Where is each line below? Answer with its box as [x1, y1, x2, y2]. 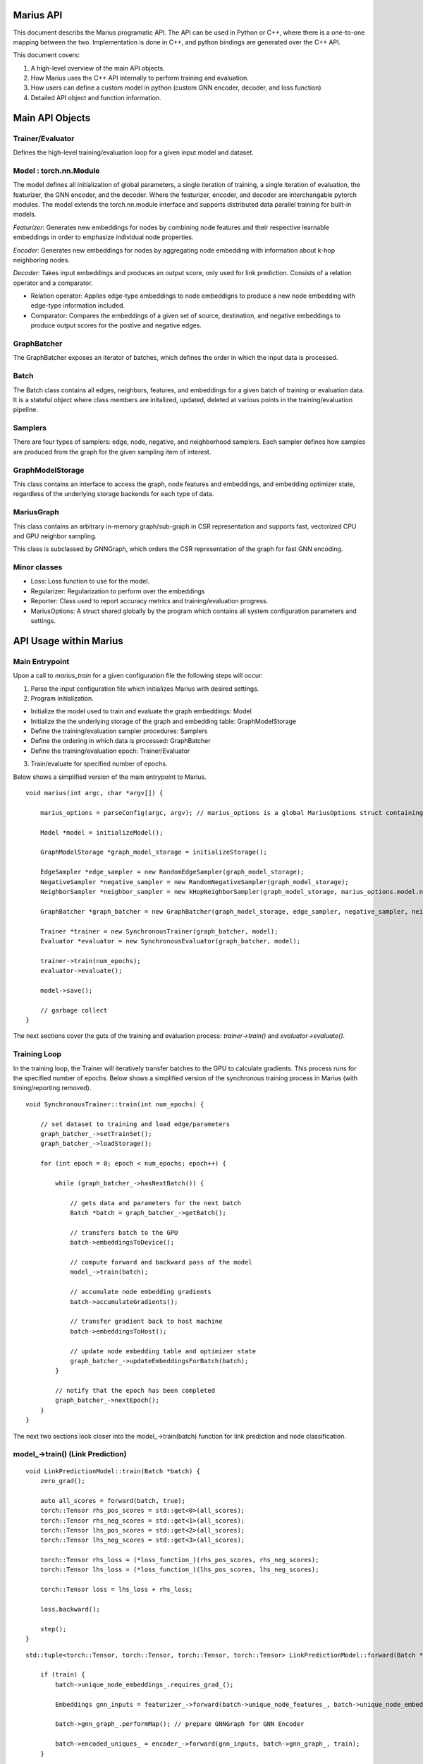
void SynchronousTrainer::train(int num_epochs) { [25, 1100, 204, 1108]
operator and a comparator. [13, 279, 93, 287]
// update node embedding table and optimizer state [70, 1347, 257, 1355]
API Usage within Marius [13, 635, 123, 647]
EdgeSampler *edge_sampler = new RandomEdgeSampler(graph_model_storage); [39, 868, 305, 876]
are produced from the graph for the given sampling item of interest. [13, 447, 211, 456]
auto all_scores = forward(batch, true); [39, 1497, 186, 1504]
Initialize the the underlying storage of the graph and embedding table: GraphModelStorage [30, 717, 296, 725]
